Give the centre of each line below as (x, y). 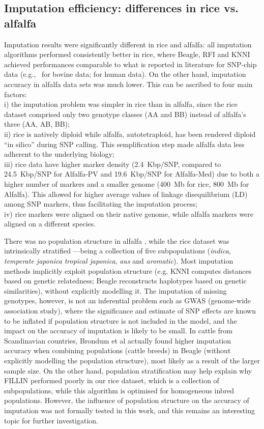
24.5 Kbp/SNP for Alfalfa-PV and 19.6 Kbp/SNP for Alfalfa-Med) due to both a (132, 174)
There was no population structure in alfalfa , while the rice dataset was (117, 240)
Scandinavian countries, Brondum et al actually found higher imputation (118, 340)
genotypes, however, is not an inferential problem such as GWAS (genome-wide (128, 301)
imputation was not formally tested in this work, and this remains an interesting (129, 410)
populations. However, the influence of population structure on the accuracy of (127, 400)
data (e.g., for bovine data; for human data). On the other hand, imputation (125, 74)
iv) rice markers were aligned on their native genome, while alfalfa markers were (129, 213)
